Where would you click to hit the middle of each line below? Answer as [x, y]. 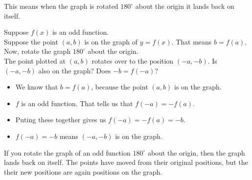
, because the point [120, 87]
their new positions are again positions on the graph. [83, 171]
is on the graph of [111, 41]
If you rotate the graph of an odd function [67, 152]
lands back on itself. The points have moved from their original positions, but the [126, 162]
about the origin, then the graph [196, 152]
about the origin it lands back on [185, 6]
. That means [192, 41]
